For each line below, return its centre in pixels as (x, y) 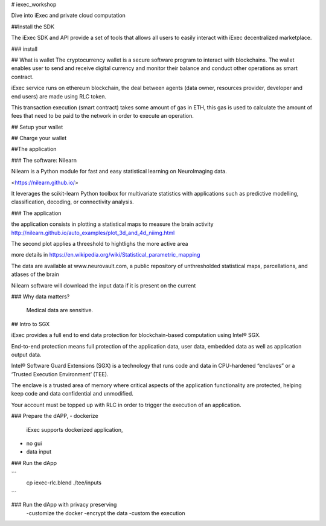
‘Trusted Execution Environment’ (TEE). (60, 374)
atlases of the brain (35, 274)
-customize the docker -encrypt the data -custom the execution (106, 513)
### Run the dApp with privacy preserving (64, 505)
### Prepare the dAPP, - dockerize (55, 416)
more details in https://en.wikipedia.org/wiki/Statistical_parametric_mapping (106, 255)
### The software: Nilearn (44, 160)
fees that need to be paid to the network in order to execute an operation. (103, 116)
